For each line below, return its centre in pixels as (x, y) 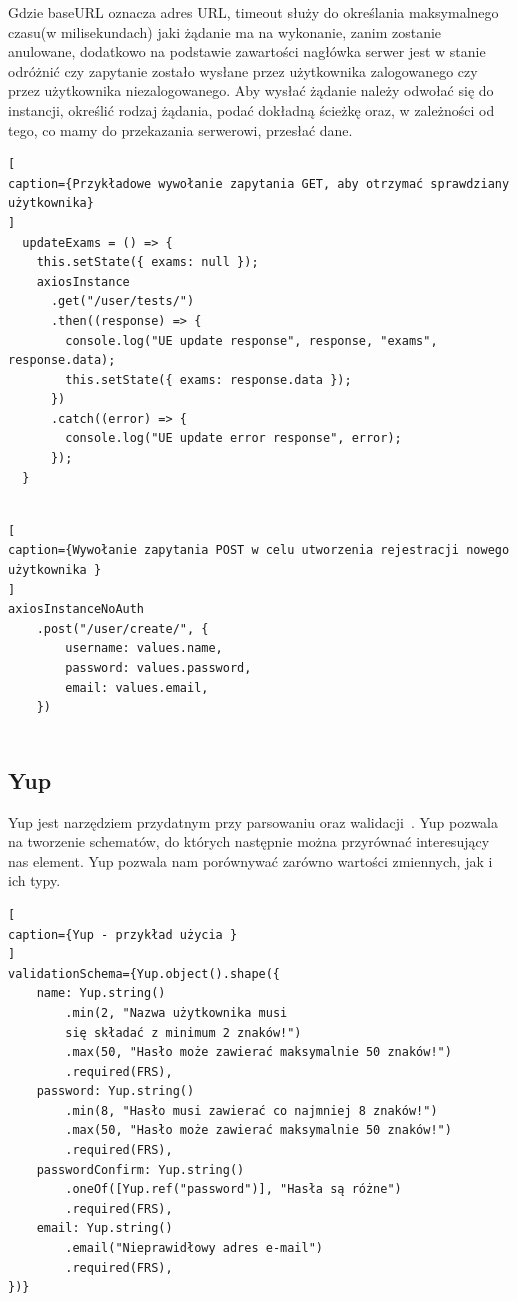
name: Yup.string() (101, 993)
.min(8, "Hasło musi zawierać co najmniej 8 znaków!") (251, 1110)
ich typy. (34, 880)
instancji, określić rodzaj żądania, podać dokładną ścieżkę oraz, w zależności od (251, 109)
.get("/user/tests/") (122, 301)
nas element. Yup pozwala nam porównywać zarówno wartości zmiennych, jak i (250, 860)
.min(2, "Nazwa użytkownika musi (176, 1012)
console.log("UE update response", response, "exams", (251, 340)
